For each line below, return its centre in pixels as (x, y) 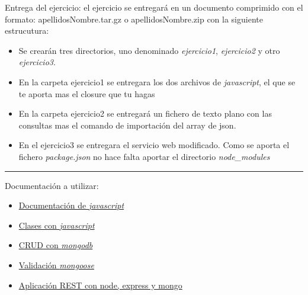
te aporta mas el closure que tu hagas (87, 93)
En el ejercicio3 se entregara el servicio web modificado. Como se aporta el (154, 145)
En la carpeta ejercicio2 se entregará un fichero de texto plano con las (145, 113)
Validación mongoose (56, 264)
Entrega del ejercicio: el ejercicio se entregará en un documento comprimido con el (154, 7)
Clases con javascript (57, 225)
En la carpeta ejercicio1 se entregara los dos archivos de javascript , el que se (157, 81)
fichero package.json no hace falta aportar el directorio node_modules (144, 156)
